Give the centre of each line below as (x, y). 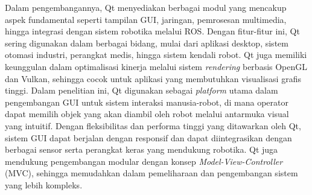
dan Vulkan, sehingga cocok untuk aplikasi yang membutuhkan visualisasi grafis (153, 78)
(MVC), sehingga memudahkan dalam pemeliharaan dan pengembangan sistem (151, 173)
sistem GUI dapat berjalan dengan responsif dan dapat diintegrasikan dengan (148, 137)
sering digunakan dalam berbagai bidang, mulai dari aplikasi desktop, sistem (147, 43)
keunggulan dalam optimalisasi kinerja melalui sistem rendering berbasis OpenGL (156, 66)
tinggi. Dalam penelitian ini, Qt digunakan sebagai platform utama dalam (142, 90)
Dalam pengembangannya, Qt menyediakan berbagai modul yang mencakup (146, 7)
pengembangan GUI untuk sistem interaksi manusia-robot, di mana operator (147, 102)
